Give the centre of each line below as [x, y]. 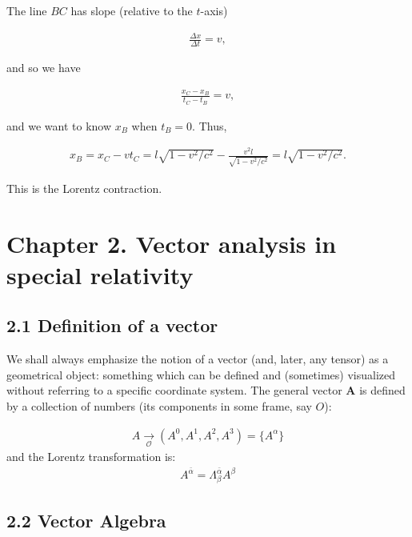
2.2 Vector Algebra [86, 521]
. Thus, [210, 125]
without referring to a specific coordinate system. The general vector [174, 390]
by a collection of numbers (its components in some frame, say [159, 406]
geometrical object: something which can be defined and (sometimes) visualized [201, 374]
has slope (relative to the [132, 10]
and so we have [44, 67]
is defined [382, 390]
